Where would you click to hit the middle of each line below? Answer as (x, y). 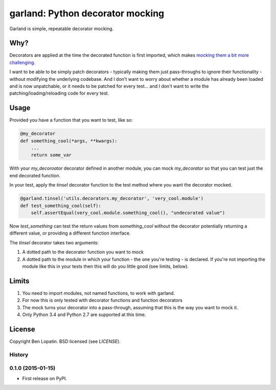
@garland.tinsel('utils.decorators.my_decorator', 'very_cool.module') (112, 199)
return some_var (51, 155)
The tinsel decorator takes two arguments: (54, 242)
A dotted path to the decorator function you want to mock (83, 252)
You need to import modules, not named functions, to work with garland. (99, 293)
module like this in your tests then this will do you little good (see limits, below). (106, 266)
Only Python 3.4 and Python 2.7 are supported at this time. (84, 315)
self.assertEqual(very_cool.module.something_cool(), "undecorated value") (128, 213)
